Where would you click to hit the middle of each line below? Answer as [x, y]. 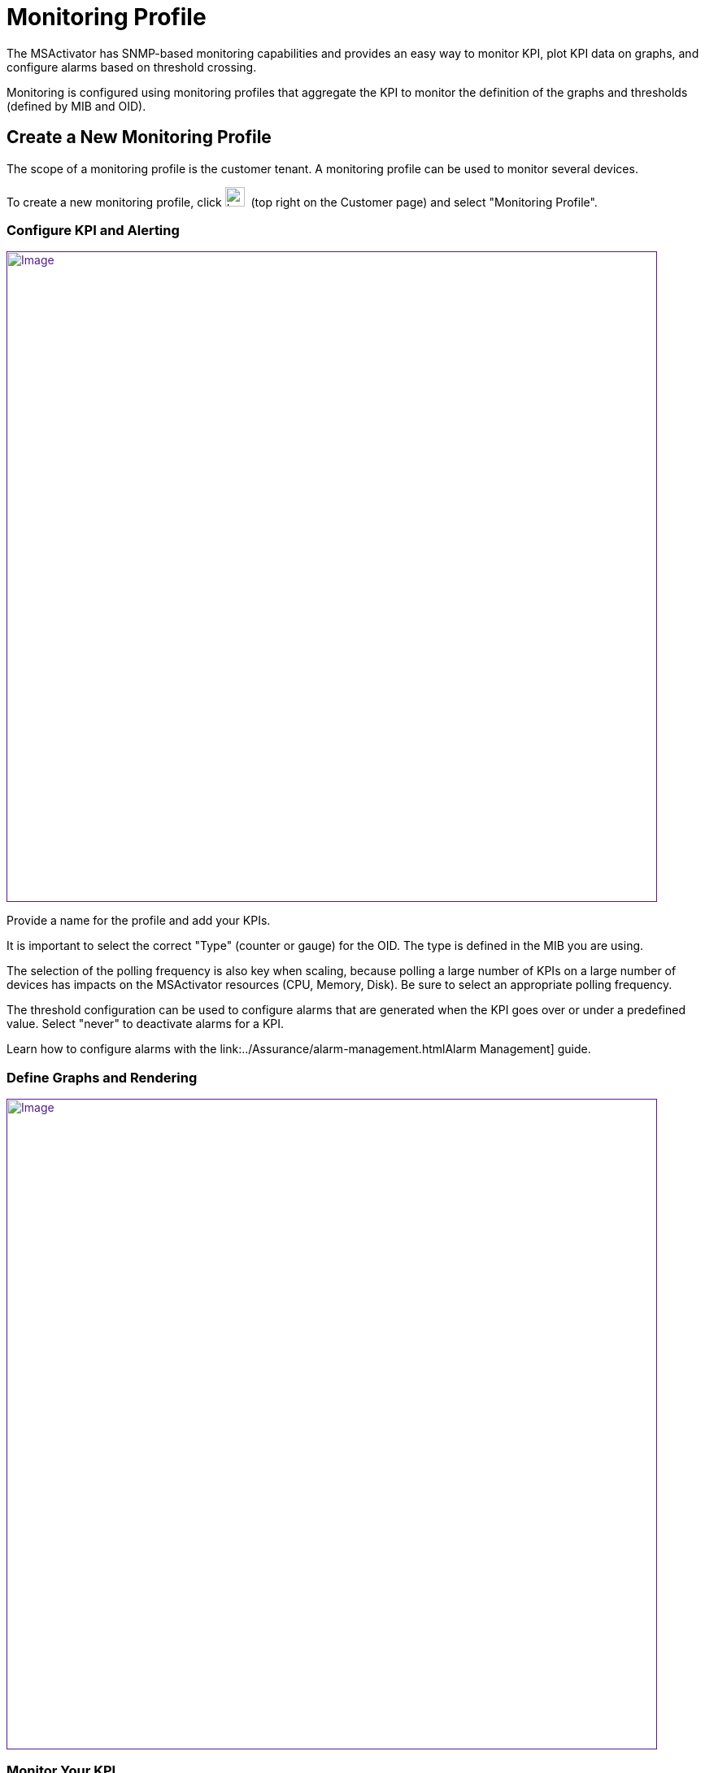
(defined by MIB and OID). [76, 106]
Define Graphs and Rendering [102, 1077]
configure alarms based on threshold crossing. [132, 67]
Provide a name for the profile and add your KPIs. [139, 921]
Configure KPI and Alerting [93, 230]
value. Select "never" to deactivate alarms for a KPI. [146, 1024]
